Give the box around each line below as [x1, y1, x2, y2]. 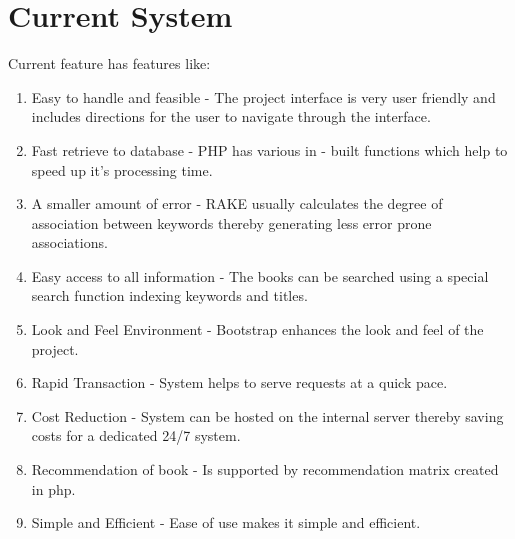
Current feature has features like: [8, 53, 211, 74]
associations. [31, 232, 108, 253]
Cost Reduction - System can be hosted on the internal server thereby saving [31, 405, 504, 426]
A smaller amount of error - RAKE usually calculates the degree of [31, 193, 443, 214]
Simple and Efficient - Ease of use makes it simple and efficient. [31, 512, 421, 533]
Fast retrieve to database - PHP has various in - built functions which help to [31, 139, 508, 160]
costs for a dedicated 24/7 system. [31, 425, 241, 446]
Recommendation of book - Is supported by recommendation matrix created [31, 459, 499, 480]
